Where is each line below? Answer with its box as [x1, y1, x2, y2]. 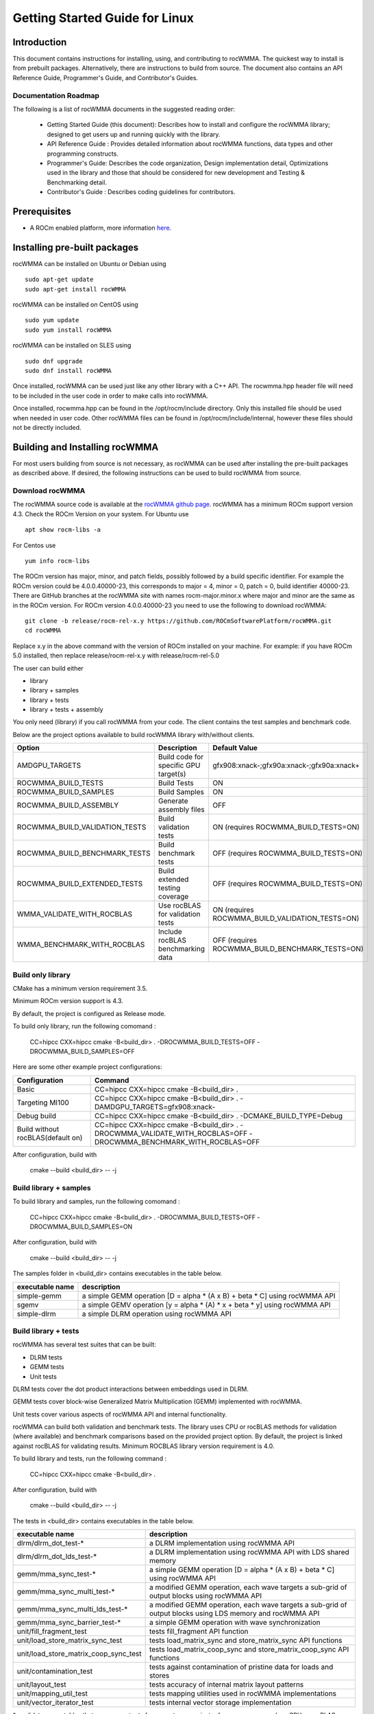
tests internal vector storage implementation [149, 1698, 292, 1707]
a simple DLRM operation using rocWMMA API [82, 1309, 232, 1318]
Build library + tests [12, 1326, 79, 1336]
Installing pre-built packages [12, 241, 139, 253]
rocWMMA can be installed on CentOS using [12, 300, 138, 309]
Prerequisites [12, 206, 71, 217]
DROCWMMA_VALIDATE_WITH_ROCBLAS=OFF [95, 1128, 248, 1138]
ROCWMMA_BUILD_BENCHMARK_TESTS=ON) [212, 944, 364, 954]
